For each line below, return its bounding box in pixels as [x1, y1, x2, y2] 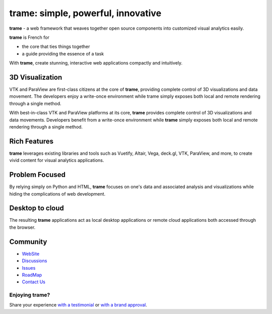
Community [9, 237, 47, 246]
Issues [22, 265, 36, 271]
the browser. [9, 224, 36, 230]
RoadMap [22, 272, 42, 278]
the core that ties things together [22, 43, 90, 50]
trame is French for [9, 34, 50, 40]
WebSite [22, 250, 40, 257]
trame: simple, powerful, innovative [9, 8, 162, 19]
